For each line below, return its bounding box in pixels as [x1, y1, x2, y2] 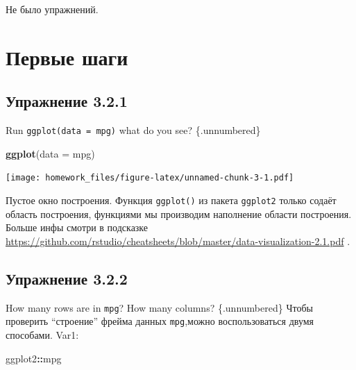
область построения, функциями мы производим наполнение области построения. [6, 206, 352, 221]
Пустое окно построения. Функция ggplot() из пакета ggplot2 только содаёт [6, 193, 337, 208]
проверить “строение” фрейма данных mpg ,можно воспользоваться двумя [6, 314, 314, 328]
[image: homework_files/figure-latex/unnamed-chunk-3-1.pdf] [6, 173, 294, 183]
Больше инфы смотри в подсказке [6, 220, 149, 235]
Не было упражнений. [6, 2, 99, 16]
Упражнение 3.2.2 [6, 267, 128, 289]
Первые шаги [6, 42, 128, 71]
